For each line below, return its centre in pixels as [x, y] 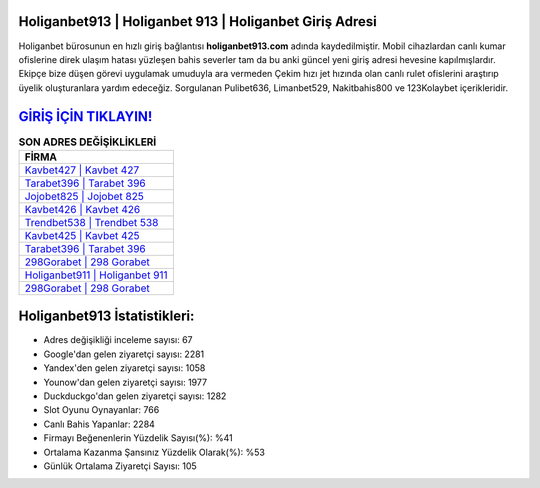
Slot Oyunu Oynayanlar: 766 [101, 410]
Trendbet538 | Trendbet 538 [91, 222]
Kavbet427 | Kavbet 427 [82, 170]
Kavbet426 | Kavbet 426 [82, 209]
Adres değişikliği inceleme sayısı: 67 [118, 340]
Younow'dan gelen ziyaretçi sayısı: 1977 [125, 382]
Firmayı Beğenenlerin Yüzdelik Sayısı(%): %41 [138, 438]
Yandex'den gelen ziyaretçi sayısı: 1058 [124, 368]
